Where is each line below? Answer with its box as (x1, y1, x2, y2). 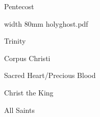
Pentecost (4, 1, 34, 11)
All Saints (4, 104, 35, 115)
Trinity (4, 35, 26, 46)
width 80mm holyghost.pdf (4, 18, 88, 29)
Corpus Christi (4, 52, 51, 63)
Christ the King (4, 87, 54, 98)
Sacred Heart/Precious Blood (4, 70, 96, 81)
